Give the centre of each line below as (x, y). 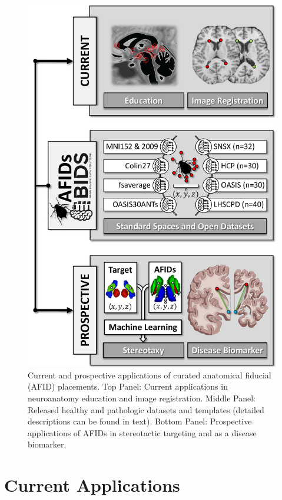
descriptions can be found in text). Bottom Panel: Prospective (140, 421)
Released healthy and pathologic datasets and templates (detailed (146, 409)
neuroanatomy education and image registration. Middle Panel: (142, 398)
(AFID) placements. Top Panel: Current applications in (128, 386)
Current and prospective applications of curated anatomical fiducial (150, 375)
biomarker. (47, 444)
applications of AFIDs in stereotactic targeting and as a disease (142, 432)
